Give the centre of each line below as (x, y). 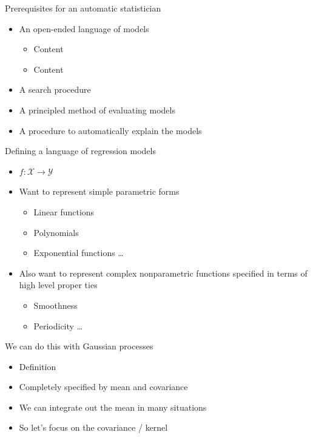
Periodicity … (58, 325)
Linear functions (64, 211)
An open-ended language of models (84, 28)
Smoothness (56, 305)
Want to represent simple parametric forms (99, 191)
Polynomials (56, 232)
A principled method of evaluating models (97, 109)
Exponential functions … (79, 253)
